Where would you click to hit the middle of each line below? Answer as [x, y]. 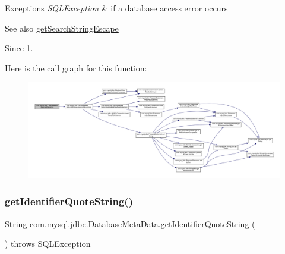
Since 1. [19, 48]
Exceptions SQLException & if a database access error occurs [116, 8]
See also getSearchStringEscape [62, 28]
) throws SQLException [48, 244]
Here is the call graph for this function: [76, 68]
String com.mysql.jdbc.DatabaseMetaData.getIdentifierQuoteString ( [130, 223]
